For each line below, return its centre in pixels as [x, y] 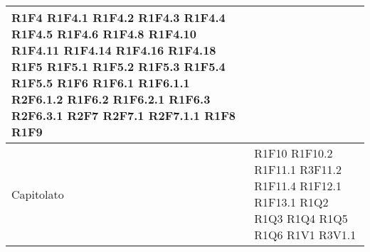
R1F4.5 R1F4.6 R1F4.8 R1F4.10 [104, 34]
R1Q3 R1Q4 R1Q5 [301, 218]
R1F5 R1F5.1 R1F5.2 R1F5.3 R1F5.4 [118, 66]
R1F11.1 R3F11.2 [298, 169]
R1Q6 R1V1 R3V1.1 [305, 235]
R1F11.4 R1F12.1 [298, 186]
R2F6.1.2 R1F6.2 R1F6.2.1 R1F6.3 [111, 99]
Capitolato [38, 194]
